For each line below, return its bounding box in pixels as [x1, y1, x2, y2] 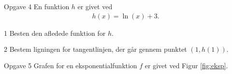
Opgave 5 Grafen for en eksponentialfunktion [4, 60, 137, 70]
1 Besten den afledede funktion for [4, 28, 106, 38]
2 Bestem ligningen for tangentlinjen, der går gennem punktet [4, 44, 187, 54]
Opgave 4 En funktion [4, 1, 70, 11]
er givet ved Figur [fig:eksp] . [145, 60, 228, 70]
